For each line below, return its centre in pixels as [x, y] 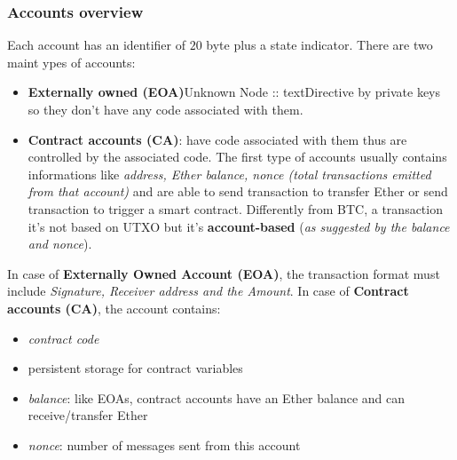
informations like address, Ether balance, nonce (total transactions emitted [229, 174]
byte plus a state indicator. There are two [319, 45]
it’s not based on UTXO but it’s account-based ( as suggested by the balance [239, 226]
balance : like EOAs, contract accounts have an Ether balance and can [216, 397]
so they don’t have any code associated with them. [165, 109]
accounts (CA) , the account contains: [114, 308]
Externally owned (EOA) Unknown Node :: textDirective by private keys [234, 92]
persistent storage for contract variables [135, 368]
